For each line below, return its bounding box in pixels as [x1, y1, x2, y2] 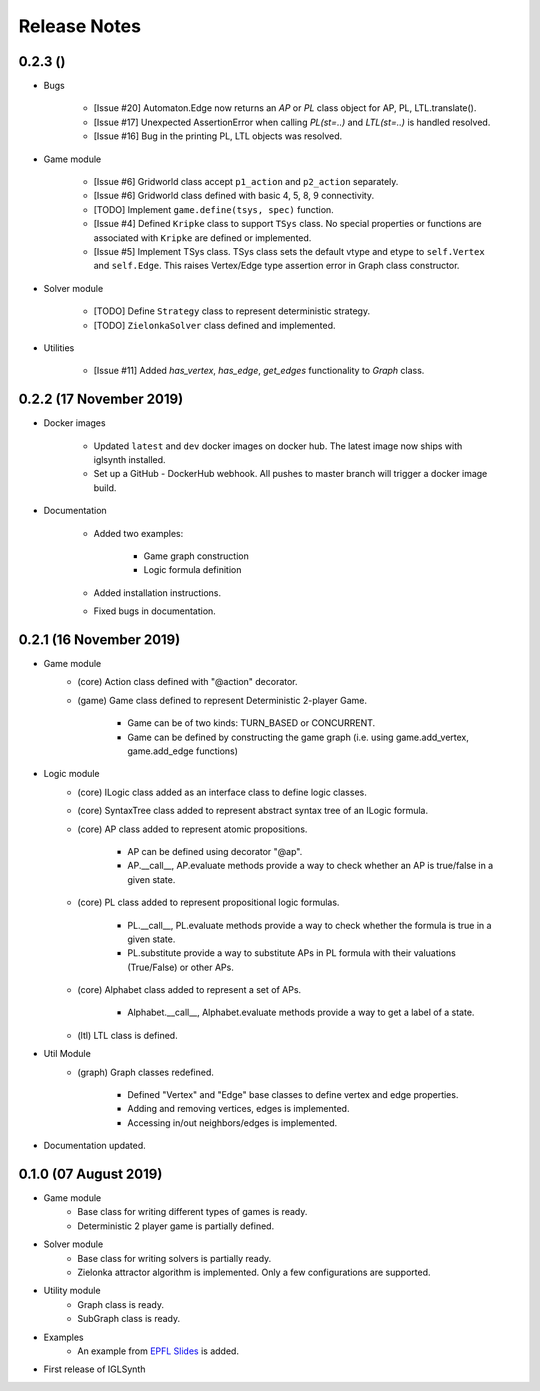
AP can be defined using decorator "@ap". [127, 845, 303, 857]
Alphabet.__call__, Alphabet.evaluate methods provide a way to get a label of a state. [127, 1006, 475, 1019]
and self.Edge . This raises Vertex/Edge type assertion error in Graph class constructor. [93, 260, 460, 272]
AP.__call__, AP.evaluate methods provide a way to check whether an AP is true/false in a [127, 860, 494, 872]
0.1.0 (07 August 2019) [18, 1166, 163, 1182]
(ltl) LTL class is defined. [77, 1029, 179, 1041]
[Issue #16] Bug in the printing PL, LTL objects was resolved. [93, 130, 343, 142]
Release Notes [18, 15, 142, 37]
